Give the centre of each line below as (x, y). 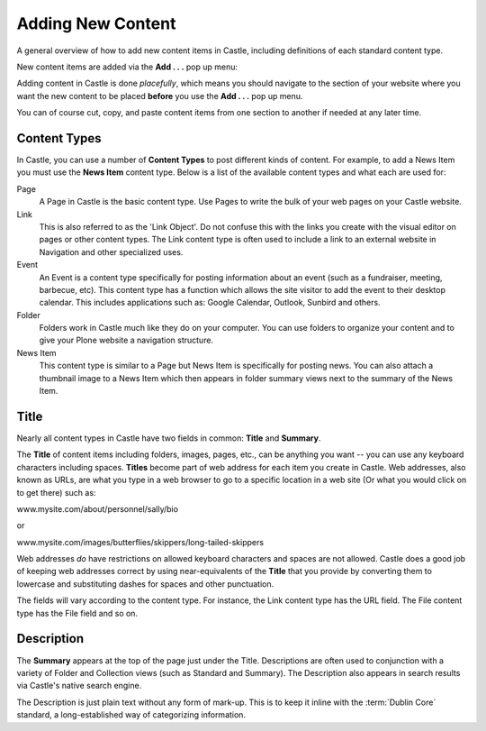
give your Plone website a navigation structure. (126, 340)
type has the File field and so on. (77, 613)
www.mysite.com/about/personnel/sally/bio (98, 508)
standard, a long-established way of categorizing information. (131, 715)
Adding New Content (96, 23)
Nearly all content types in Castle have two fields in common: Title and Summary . (169, 438)
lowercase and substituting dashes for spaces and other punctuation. (145, 584)
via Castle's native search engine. (79, 686)
